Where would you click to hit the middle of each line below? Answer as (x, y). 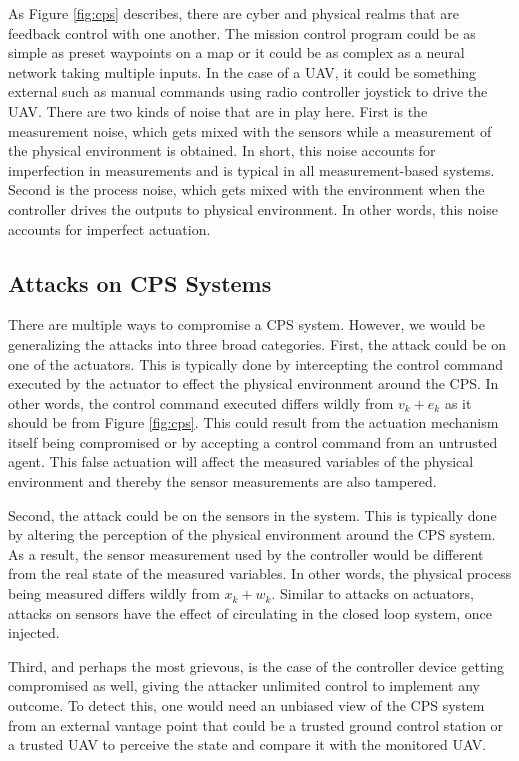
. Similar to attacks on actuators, (372, 593)
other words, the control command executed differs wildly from (201, 402)
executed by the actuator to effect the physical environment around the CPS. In (253, 383)
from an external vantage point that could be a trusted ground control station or (256, 724)
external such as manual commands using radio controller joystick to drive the (248, 91)
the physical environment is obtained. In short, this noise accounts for (222, 150)
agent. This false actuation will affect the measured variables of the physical (241, 461)
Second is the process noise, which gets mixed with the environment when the (246, 189)
